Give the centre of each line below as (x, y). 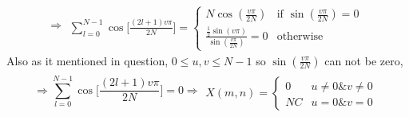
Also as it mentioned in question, (87, 60)
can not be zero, (364, 60)
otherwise (300, 36)
